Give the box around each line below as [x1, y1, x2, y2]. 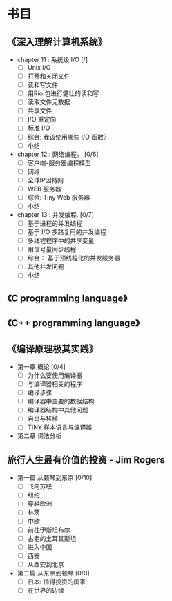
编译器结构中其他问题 [27, 406, 88, 414]
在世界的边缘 [27, 586, 64, 594]
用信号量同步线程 [27, 245, 77, 254]
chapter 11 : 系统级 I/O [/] [17, 56, 88, 64]
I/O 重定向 [27, 115, 57, 124]
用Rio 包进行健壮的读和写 [27, 89, 99, 97]
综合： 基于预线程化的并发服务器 [27, 254, 121, 263]
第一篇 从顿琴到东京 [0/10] [17, 474, 93, 482]
